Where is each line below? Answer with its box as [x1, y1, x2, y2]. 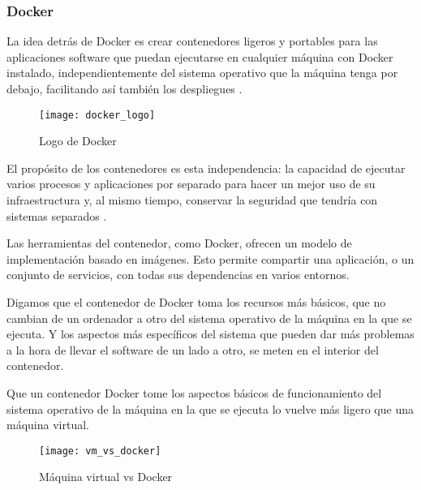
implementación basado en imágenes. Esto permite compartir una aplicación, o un [6, 250, 415, 267]
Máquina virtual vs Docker [39, 468, 173, 485]
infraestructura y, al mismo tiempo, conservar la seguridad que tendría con [6, 191, 378, 208]
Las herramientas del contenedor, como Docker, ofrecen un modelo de [6, 234, 352, 251]
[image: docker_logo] [39, 109, 156, 121]
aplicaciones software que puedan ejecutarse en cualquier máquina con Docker [6, 48, 393, 65]
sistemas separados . [6, 207, 107, 224]
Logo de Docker [39, 132, 117, 149]
